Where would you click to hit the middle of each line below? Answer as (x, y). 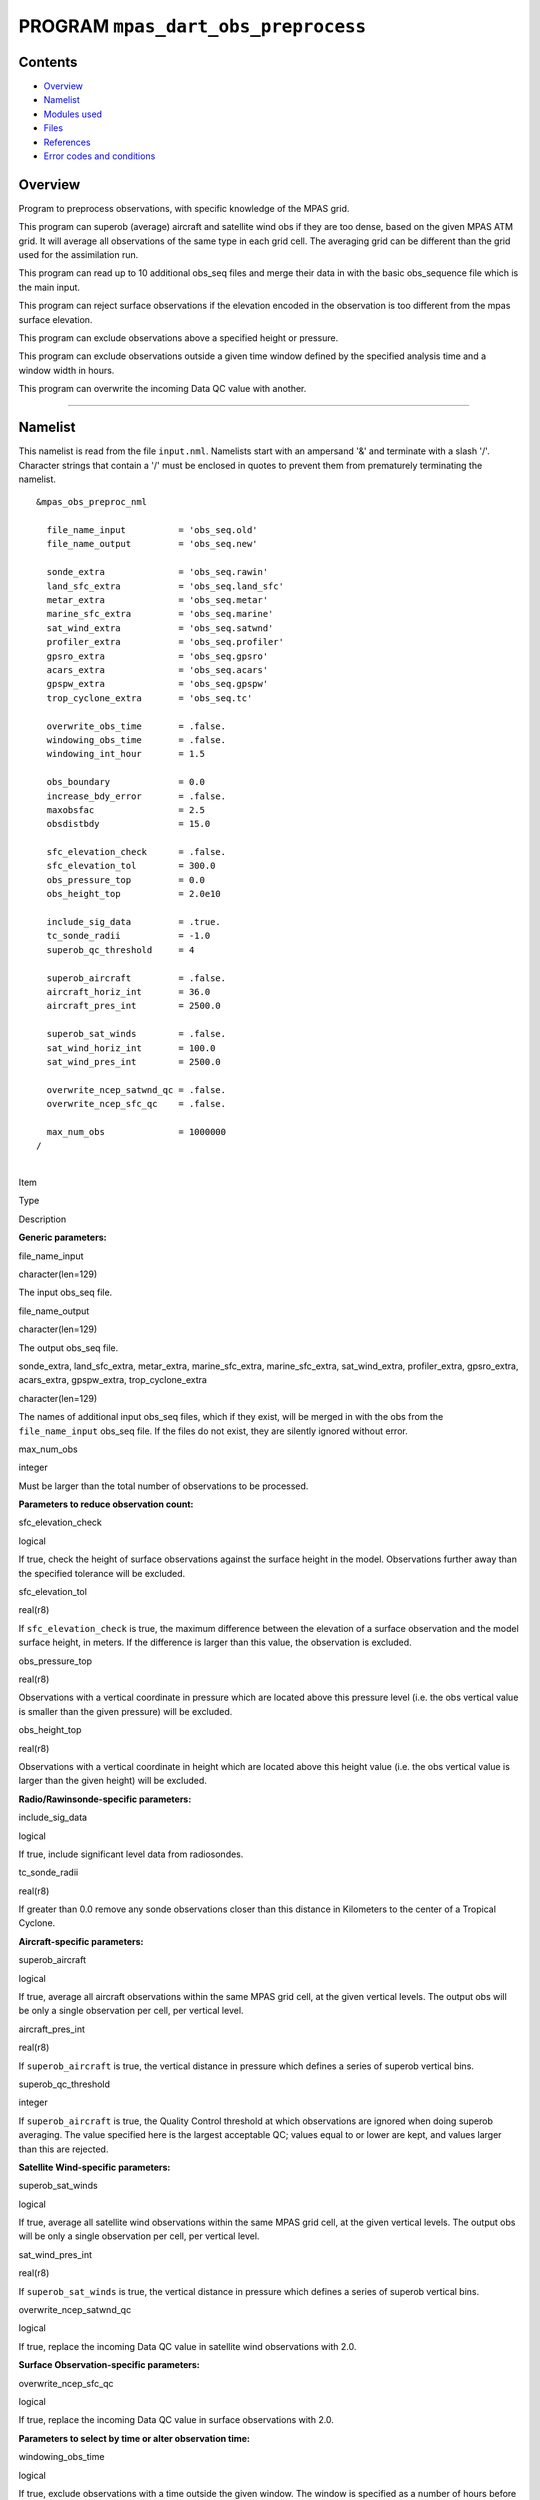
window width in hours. (66, 370)
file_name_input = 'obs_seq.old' (152, 530)
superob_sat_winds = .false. (136, 1034)
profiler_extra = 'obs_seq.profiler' (165, 642)
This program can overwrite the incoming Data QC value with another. (162, 389)
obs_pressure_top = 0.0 (125, 879)
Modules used (73, 114)
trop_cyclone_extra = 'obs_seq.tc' (149, 698)
